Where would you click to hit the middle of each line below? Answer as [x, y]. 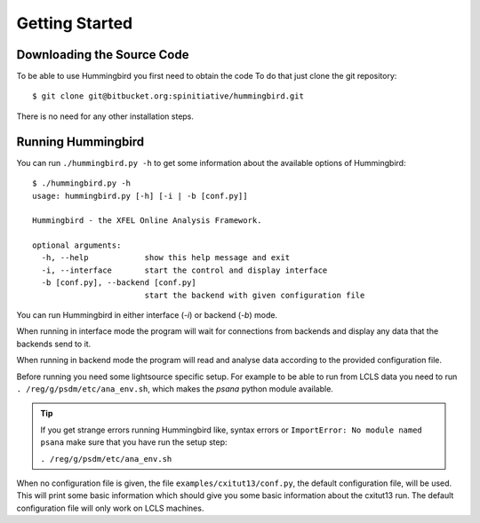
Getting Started [75, 23]
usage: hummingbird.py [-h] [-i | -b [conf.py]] [140, 196]
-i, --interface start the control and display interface [184, 270]
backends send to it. [54, 344]
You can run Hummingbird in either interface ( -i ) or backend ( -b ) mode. [147, 315]
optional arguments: [77, 246]
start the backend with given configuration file [255, 295]
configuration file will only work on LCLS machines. [110, 508]
